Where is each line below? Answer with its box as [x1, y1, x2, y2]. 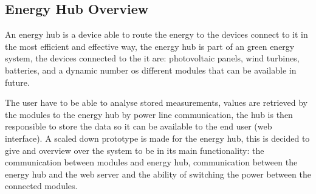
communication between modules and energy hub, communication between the [5, 156, 298, 168]
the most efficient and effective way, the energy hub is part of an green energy [5, 40, 295, 52]
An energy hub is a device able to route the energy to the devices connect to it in [5, 28, 308, 41]
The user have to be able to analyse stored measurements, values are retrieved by [5, 96, 308, 109]
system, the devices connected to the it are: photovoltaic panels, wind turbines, [5, 52, 300, 64]
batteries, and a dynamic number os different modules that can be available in [5, 63, 297, 76]
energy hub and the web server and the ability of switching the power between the [5, 167, 311, 180]
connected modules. [5, 179, 78, 192]
